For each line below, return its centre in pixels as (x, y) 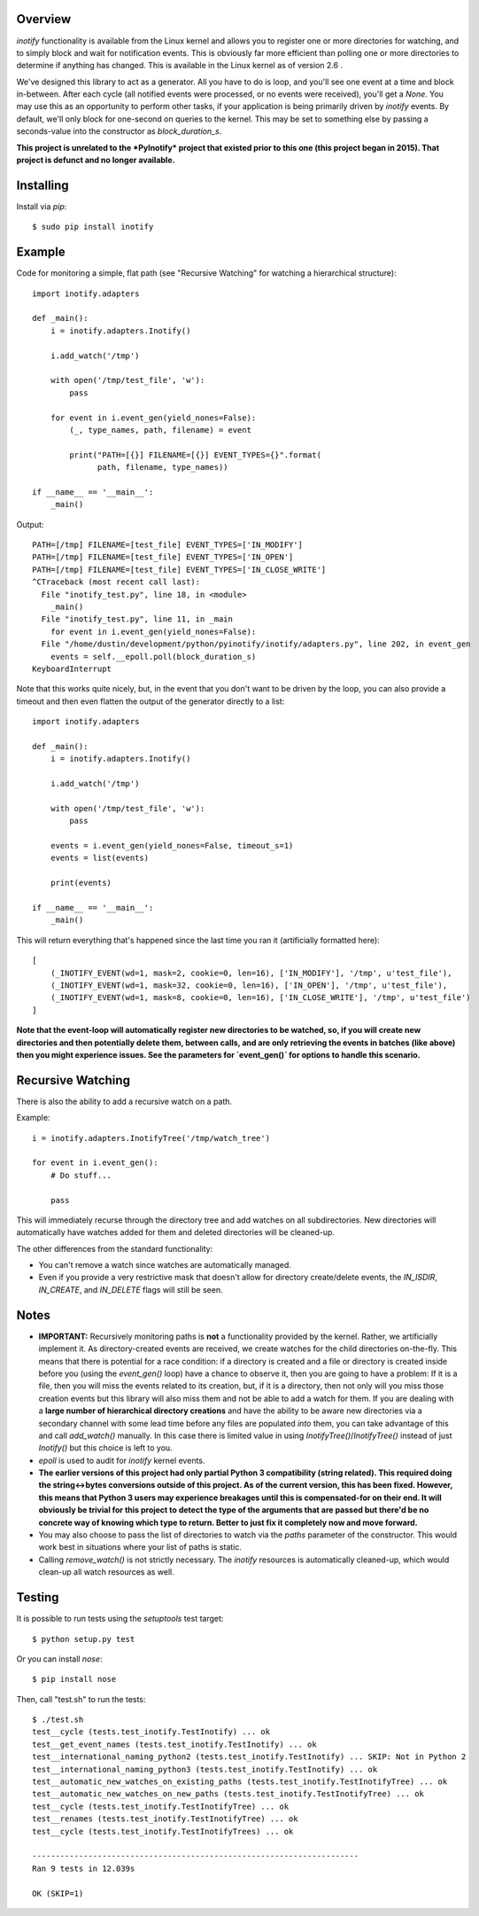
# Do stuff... (81, 1175)
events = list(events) (100, 858)
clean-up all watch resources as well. (106, 1572)
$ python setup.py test (84, 1639)
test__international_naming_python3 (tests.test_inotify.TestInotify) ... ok (205, 1769)
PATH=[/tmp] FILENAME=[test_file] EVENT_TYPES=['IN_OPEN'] (163, 557)
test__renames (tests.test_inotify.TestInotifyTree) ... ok (165, 1819)
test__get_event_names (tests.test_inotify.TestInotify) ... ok (175, 1744)
